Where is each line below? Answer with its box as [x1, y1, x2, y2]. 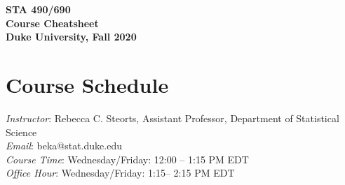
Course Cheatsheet [6, 15, 99, 30]
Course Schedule [6, 70, 169, 98]
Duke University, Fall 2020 [6, 29, 137, 44]
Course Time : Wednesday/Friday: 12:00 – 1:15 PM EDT [6, 151, 249, 166]
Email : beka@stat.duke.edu [6, 138, 122, 153]
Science [6, 124, 37, 139]
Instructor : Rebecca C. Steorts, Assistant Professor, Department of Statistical [6, 110, 339, 125]
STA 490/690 [6, 2, 71, 16]
